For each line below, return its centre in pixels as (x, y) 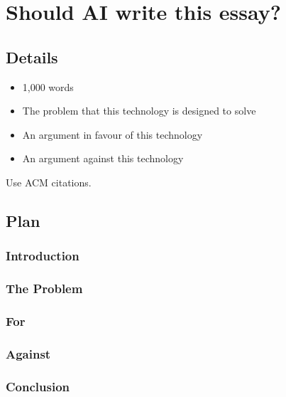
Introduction (43, 256)
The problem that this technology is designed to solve (139, 111)
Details (32, 57)
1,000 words (48, 86)
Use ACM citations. (49, 182)
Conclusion (38, 386)
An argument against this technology (103, 158)
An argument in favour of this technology (112, 134)
